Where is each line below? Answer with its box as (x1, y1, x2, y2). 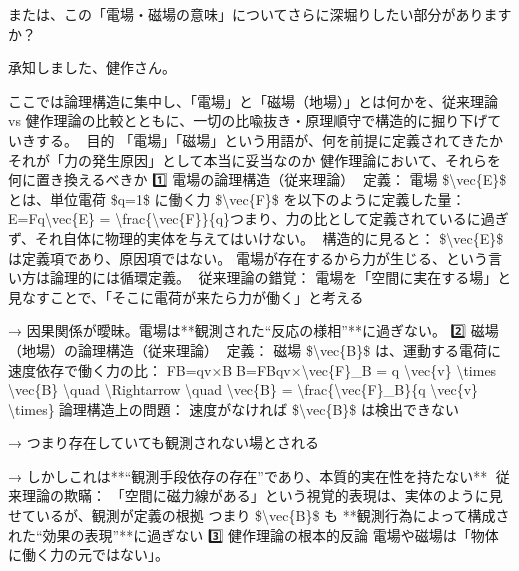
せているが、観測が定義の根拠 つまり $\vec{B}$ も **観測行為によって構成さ (8, 505, 510, 526)
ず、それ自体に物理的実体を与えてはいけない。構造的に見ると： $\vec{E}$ (8, 227, 504, 248)
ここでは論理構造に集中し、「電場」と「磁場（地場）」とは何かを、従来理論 (8, 90, 498, 111)
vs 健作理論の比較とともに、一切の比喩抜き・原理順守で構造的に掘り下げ (8, 110, 488, 131)
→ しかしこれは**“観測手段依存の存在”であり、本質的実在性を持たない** (8, 465, 488, 486)
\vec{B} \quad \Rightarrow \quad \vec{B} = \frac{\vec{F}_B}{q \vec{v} (8, 379, 479, 400)
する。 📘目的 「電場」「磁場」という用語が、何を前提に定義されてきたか (35, 129, 504, 150)
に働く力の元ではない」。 (8, 544, 169, 565)
